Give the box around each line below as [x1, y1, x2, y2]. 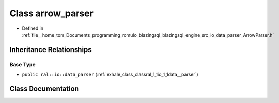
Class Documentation [9, 84, 79, 93]
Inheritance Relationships [9, 45, 92, 54]
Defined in [22, 25, 44, 31]
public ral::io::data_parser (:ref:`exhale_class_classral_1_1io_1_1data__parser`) [22, 71, 198, 78]
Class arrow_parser [9, 8, 94, 19]
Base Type [9, 61, 36, 68]
